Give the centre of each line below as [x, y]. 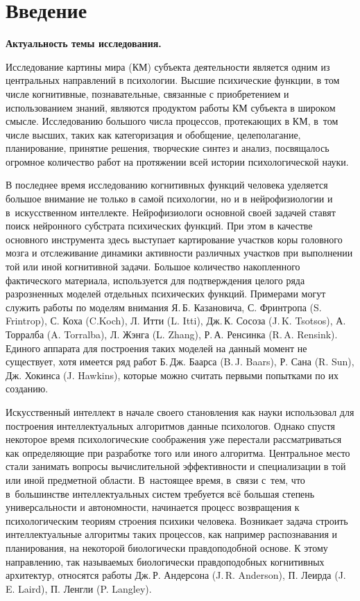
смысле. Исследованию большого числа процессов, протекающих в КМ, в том [172, 121]
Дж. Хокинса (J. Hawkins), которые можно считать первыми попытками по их [172, 375]
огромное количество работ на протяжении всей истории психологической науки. [177, 161]
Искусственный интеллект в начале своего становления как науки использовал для [180, 411]
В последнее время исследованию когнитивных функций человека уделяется [167, 185]
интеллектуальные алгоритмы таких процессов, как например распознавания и [172, 534]
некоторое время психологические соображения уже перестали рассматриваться [174, 439]
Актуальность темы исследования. [84, 43]
